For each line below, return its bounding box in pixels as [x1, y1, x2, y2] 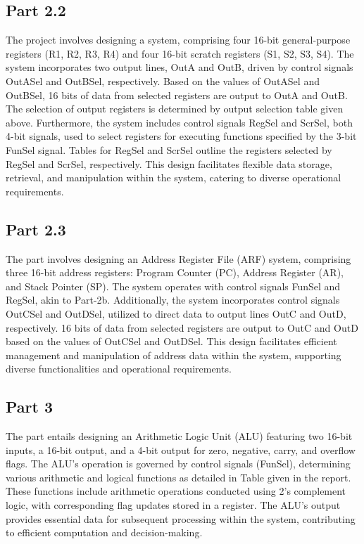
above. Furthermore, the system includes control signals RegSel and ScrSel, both [6, 115, 353, 129]
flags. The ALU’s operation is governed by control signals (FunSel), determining [6, 456, 351, 471]
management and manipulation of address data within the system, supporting [6, 347, 341, 362]
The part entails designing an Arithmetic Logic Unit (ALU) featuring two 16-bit [6, 429, 353, 443]
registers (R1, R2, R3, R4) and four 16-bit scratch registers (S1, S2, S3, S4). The [6, 46, 354, 60]
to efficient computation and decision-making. [6, 525, 203, 540]
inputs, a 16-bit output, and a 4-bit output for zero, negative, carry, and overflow [6, 442, 356, 457]
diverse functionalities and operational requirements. [6, 361, 232, 376]
